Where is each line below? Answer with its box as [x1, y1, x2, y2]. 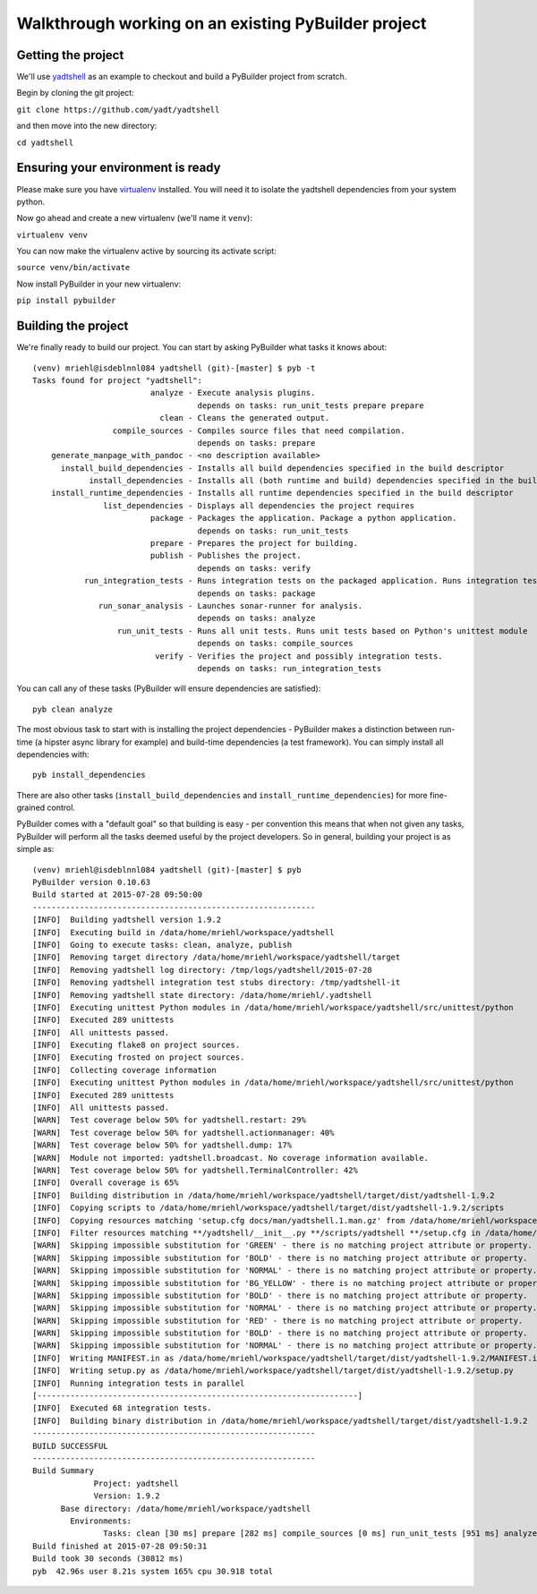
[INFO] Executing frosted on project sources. [32, 1053, 245, 1062]
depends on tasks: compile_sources [197, 638, 354, 649]
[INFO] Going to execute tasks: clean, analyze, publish [32, 940, 293, 950]
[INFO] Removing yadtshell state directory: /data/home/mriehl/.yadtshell [32, 990, 372, 1000]
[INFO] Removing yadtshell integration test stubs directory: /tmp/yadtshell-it [32, 977, 401, 988]
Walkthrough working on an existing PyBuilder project [16, 13, 427, 33]
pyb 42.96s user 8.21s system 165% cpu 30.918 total [32, 1566, 273, 1576]
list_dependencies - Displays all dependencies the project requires [103, 500, 415, 510]
